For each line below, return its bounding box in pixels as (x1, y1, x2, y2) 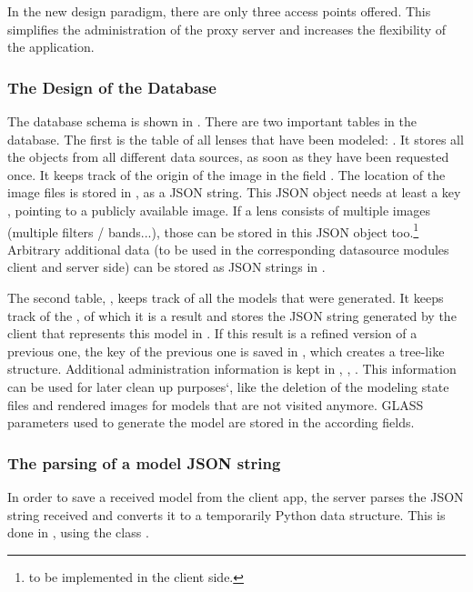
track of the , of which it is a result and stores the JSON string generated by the (7, 306, 457, 325)
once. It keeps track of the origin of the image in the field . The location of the (7, 165, 446, 184)
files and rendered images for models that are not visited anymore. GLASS (7, 395, 424, 414)
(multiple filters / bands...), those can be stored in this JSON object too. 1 (7, 219, 419, 241)
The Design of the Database (7, 75, 216, 98)
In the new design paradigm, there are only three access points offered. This (7, 2, 431, 20)
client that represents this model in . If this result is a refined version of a (7, 324, 418, 343)
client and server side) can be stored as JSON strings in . (7, 257, 326, 276)
